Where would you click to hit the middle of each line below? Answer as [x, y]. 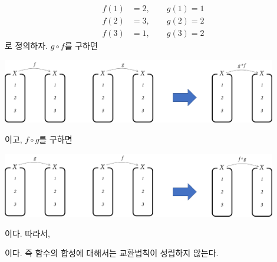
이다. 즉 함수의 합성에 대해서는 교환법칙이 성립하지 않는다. [112, 253]
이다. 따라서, [27, 233]
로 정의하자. [26, 46]
